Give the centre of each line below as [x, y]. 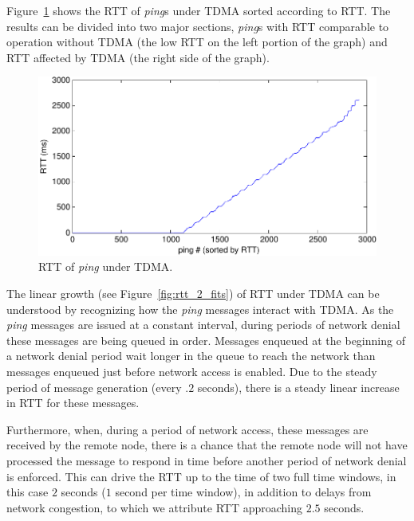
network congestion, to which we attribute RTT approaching [154, 507]
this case [28, 492]
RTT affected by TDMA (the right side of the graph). [138, 57]
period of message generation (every [94, 387]
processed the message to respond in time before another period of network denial [207, 460]
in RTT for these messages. [73, 403]
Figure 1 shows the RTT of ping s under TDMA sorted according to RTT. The [199, 10]
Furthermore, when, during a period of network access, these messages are [187, 429]
